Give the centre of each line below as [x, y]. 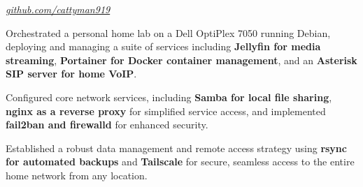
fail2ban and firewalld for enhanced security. [107, 125]
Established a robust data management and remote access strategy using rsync [176, 148]
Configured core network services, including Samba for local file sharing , [169, 97]
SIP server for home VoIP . [71, 74]
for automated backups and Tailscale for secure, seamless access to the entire [180, 162]
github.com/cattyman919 [58, 9]
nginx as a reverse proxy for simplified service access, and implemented [166, 111]
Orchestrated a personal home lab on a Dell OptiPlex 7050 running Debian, [168, 32]
